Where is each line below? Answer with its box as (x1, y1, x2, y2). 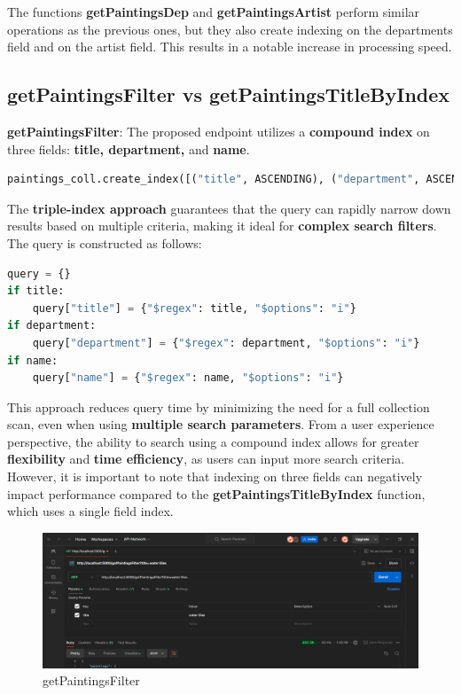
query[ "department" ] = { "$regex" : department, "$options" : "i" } (32, 336, 420, 349)
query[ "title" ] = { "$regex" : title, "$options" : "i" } (32, 301, 356, 315)
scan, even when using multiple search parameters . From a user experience (7, 415, 434, 433)
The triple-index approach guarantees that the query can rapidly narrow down (7, 199, 451, 217)
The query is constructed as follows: (7, 233, 202, 252)
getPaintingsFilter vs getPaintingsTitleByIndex (7, 81, 450, 108)
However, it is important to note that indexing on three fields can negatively (7, 467, 423, 486)
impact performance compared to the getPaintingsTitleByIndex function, (7, 484, 426, 503)
